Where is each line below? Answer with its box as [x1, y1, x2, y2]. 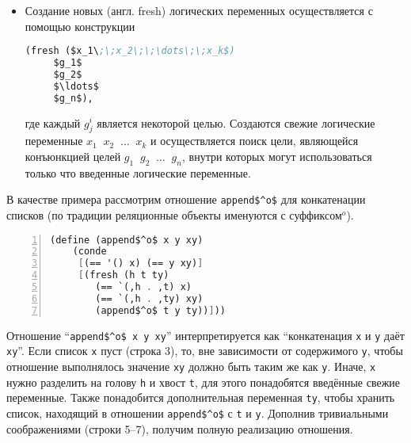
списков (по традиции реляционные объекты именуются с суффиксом [6, 207, 342, 223]
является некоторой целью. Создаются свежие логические [97, 114, 375, 131]
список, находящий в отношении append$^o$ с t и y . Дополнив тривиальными [6, 405, 389, 421]
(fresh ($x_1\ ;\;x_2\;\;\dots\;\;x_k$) [25, 45, 235, 57]
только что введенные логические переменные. [25, 164, 251, 181]
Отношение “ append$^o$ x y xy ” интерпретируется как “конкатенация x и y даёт [6, 327, 405, 343]
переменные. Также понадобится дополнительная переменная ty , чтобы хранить [6, 389, 395, 406]
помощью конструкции [25, 17, 135, 34]
